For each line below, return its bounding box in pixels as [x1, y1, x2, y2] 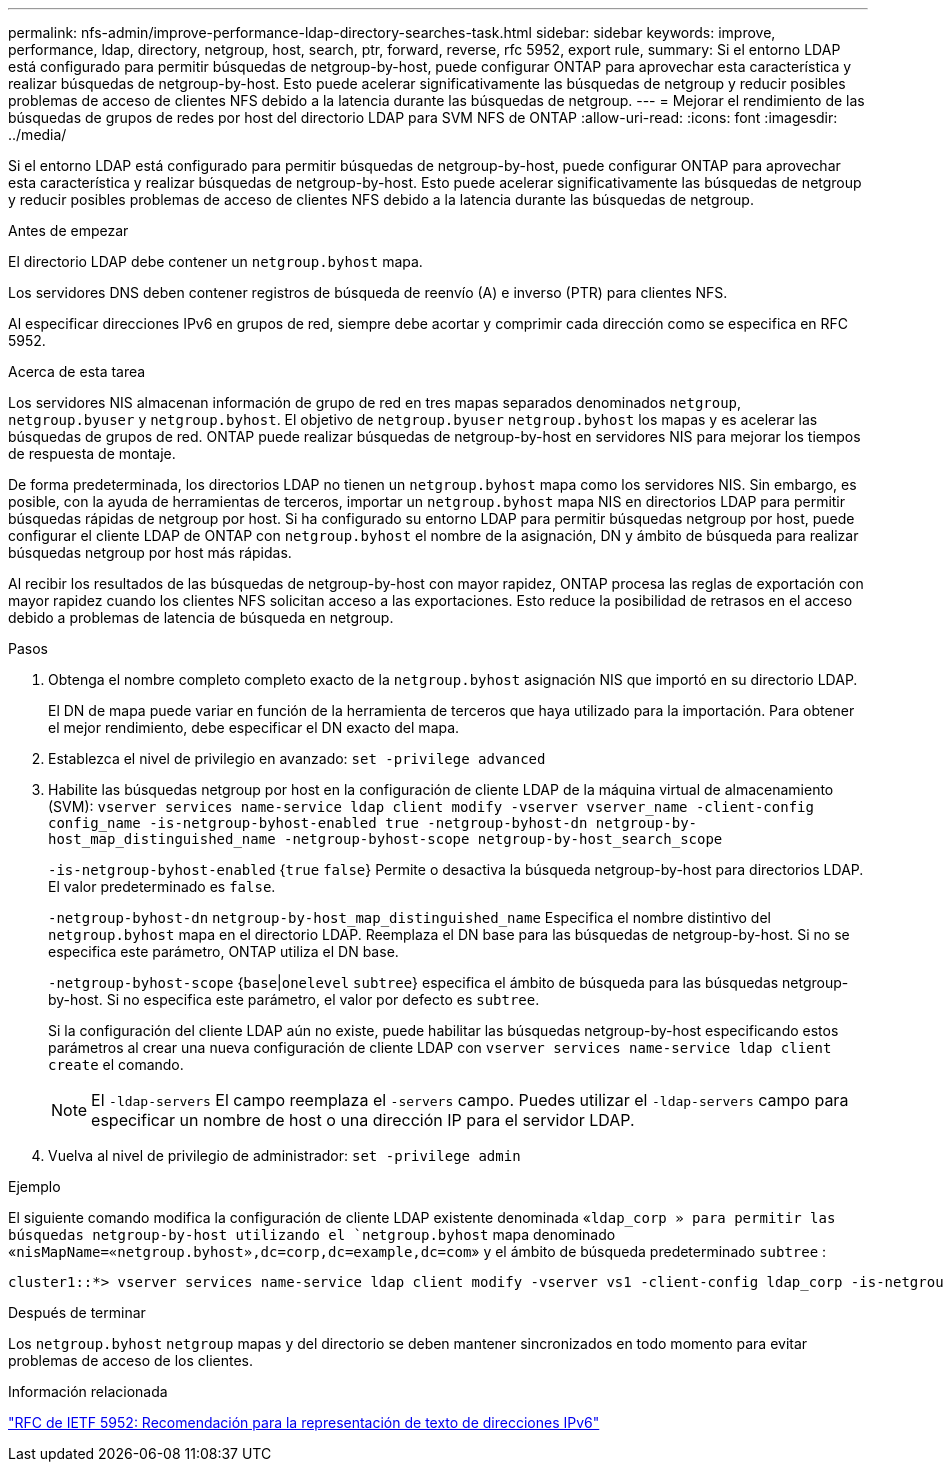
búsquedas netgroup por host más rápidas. [8, 544, 292, 561]
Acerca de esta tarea [8, 363, 146, 380]
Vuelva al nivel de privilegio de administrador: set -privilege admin [48, 1147, 521, 1164]
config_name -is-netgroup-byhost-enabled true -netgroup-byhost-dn [48, 815, 588, 831]
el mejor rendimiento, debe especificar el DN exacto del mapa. [48, 719, 460, 736]
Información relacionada [8, 1383, 168, 1400]
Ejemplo [8, 1178, 61, 1195]
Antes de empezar [8, 222, 129, 239]
